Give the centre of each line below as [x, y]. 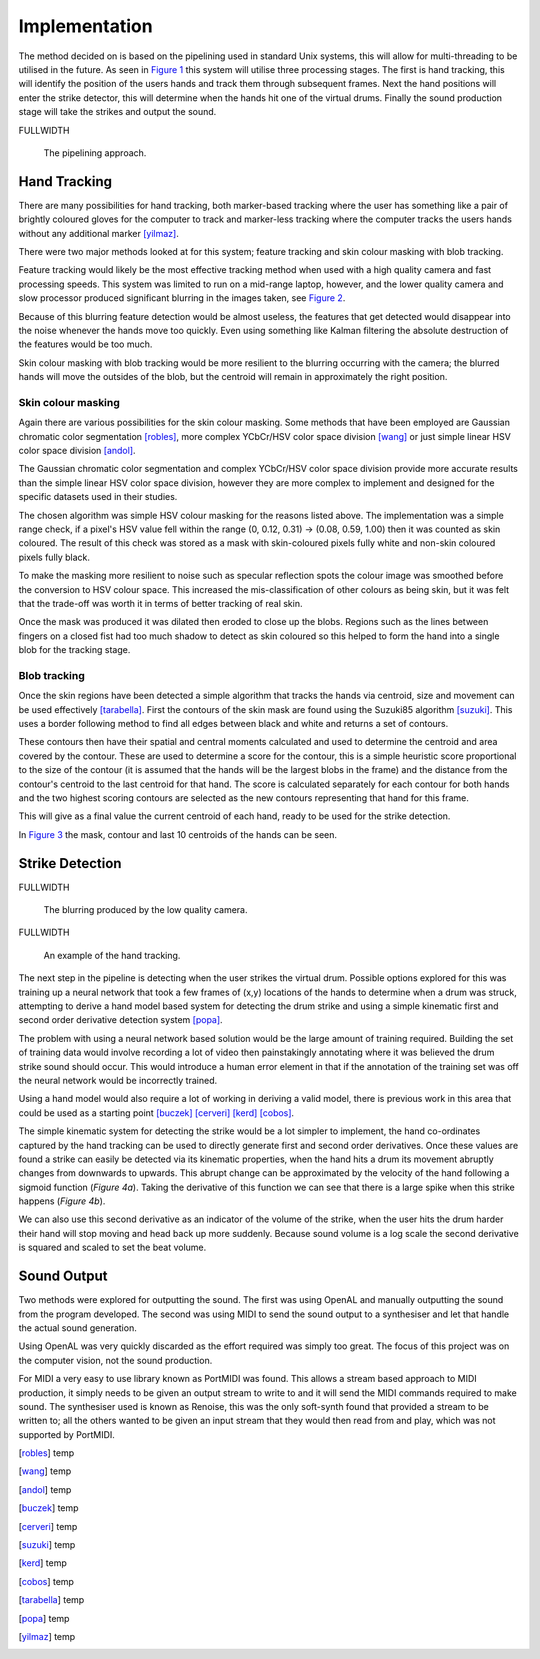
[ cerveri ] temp [48, 1526]
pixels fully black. [54, 557]
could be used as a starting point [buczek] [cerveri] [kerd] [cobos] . [156, 1112]
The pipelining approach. [95, 152]
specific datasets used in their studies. [98, 497]
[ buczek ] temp [48, 1508]
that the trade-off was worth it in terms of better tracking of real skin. [160, 603]
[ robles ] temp [46, 1453]
